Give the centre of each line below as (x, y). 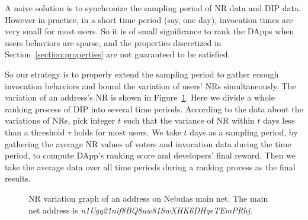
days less (279, 120)
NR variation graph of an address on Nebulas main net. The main (148, 198)
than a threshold (35, 132)
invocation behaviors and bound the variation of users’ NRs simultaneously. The (150, 85)
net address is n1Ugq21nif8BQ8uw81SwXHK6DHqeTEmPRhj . (140, 210)
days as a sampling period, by (244, 132)
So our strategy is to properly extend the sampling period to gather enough (142, 74)
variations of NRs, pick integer (60, 120)
